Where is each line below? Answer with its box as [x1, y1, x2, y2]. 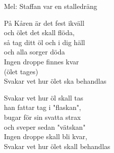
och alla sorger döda [4, 47, 65, 57]
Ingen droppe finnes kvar [4, 56, 79, 66]
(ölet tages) [4, 66, 38, 76]
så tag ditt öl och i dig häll [4, 37, 85, 47]
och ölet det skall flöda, [4, 27, 75, 38]
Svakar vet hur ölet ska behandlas [4, 76, 107, 86]
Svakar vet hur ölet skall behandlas [4, 141, 111, 151]
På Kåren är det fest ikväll [4, 17, 84, 28]
